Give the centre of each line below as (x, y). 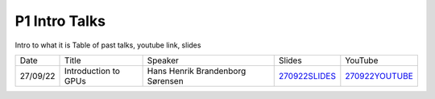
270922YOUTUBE (379, 76)
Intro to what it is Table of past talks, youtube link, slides (108, 45)
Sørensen (166, 80)
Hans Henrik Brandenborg (197, 71)
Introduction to (93, 71)
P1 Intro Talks (60, 21)
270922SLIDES (307, 76)
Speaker (163, 60)
